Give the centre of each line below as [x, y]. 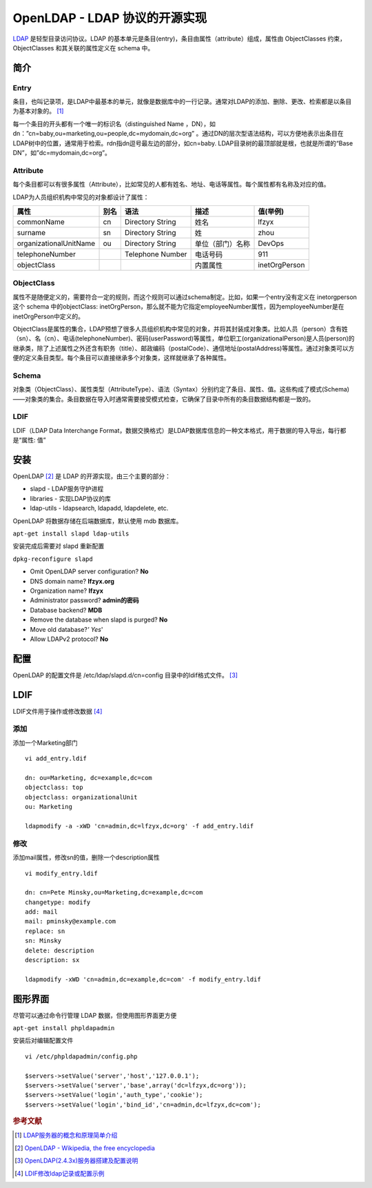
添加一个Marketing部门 [45, 742]
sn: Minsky [43, 941]
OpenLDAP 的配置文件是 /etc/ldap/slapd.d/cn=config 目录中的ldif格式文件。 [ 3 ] [125, 675]
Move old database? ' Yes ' [66, 629]
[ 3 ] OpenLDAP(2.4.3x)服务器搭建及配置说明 [76, 1160]
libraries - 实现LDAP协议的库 [71, 498]
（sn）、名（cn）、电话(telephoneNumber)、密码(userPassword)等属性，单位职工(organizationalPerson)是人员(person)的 [184, 338]
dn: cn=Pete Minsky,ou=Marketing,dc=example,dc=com [114, 893]
